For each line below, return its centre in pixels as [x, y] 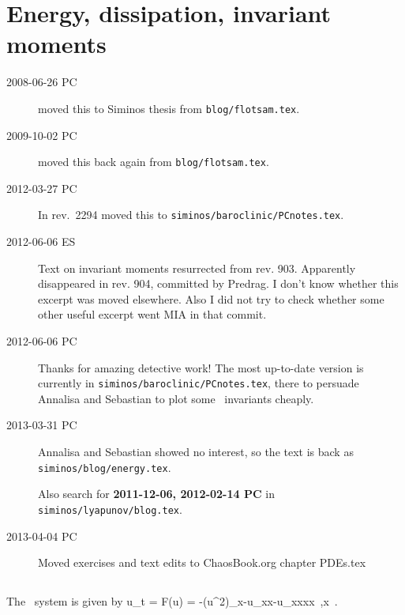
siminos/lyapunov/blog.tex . [110, 509]
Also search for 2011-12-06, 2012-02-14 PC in [156, 494]
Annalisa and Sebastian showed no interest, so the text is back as [196, 452]
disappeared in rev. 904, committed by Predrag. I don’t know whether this [218, 283]
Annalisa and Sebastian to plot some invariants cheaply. [176, 398]
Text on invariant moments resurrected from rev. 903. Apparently [197, 268]
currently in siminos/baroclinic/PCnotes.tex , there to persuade [199, 383]
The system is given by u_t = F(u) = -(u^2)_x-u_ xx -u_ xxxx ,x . [172, 601]
